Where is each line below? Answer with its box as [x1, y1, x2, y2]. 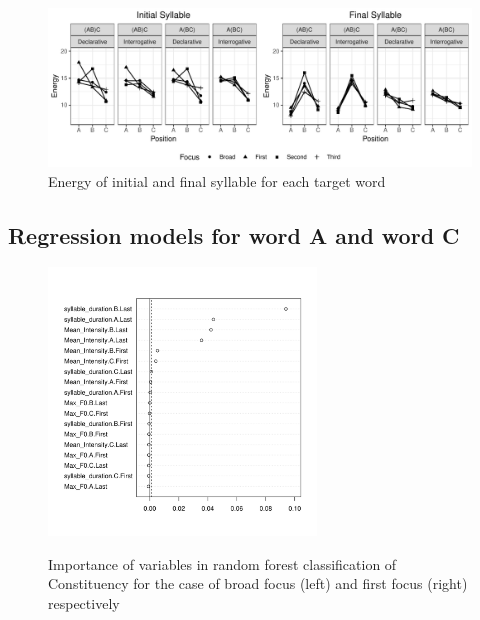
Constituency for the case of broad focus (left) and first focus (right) [48, 573, 468, 594]
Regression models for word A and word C [8, 219, 460, 250]
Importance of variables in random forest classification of [48, 553, 397, 574]
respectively [48, 592, 120, 613]
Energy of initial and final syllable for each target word [48, 170, 386, 191]
